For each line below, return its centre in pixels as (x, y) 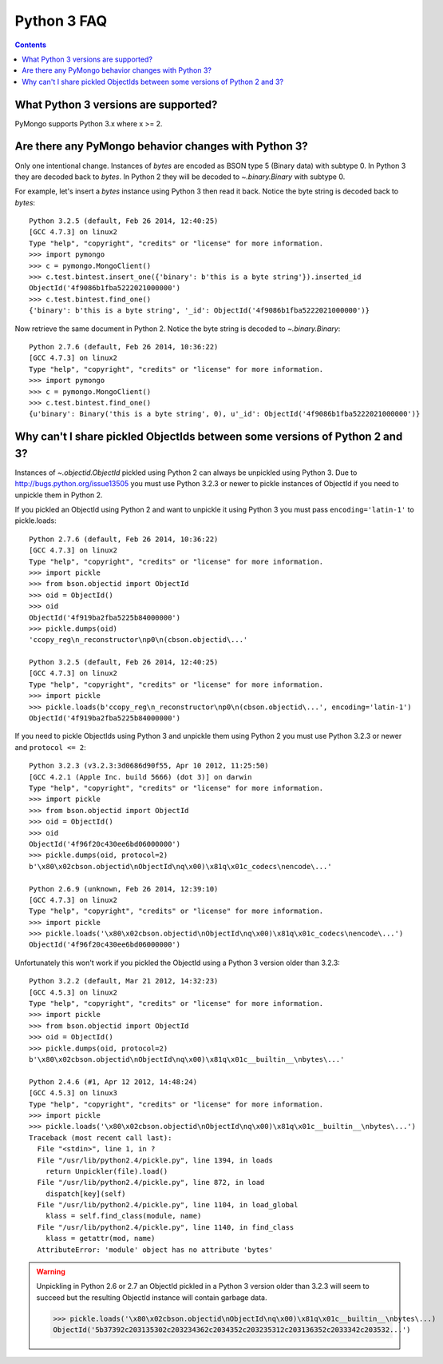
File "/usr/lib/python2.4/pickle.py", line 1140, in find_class (166, 1227)
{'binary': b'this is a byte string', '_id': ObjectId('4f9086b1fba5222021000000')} (200, 311)
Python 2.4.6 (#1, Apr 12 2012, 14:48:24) (113, 1082)
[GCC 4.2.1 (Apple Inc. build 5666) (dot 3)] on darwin (140, 777)
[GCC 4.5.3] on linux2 (73, 992)
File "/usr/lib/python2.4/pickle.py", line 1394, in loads (155, 1160)
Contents (31, 45)
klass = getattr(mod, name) (100, 1238)
